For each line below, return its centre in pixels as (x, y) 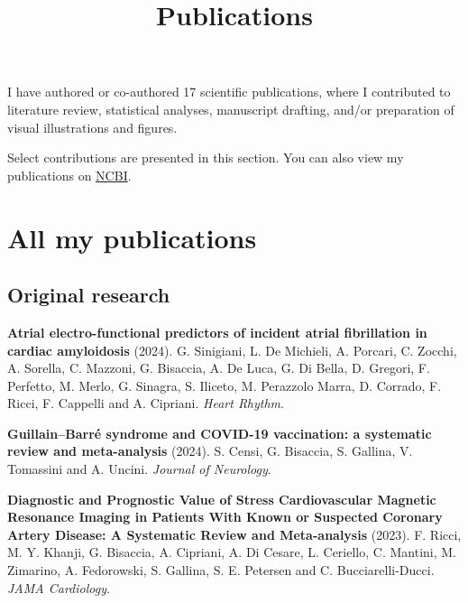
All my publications (132, 237)
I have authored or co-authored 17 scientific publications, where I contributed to (229, 92)
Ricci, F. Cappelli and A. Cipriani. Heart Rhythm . (146, 403)
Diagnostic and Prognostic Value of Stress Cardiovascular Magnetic (222, 499)
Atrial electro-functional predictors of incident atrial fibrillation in (217, 332)
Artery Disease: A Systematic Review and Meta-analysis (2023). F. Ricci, (234, 534)
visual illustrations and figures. (92, 127)
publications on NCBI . (69, 175)
